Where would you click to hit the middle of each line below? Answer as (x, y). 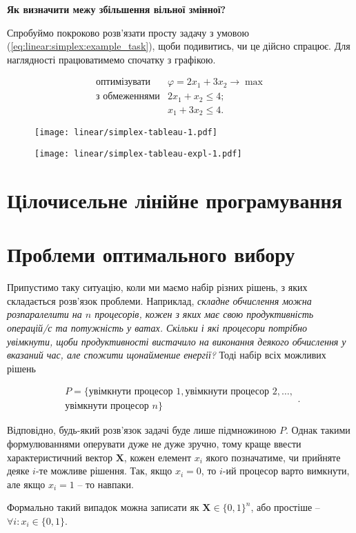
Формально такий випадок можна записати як (103, 507)
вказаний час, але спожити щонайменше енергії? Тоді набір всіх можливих (167, 355)
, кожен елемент (158, 457)
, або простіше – (285, 507)
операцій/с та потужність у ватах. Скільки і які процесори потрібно (157, 327)
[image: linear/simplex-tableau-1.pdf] (126, 133)
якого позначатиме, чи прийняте (273, 457)
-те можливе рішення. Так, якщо (104, 471)
